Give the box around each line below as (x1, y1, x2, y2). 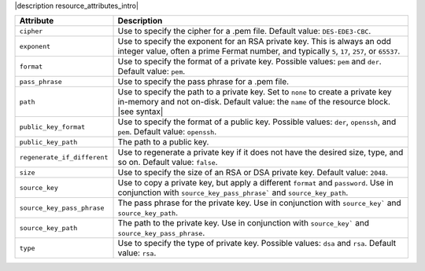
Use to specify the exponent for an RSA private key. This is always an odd (117, 36, 391, 47)
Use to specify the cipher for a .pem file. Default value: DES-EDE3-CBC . (117, 26, 371, 37)
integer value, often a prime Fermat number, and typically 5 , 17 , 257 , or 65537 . (117, 46, 401, 57)
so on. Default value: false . (117, 157, 218, 168)
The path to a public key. (117, 137, 209, 148)
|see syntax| (117, 106, 164, 117)
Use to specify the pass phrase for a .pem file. (117, 76, 290, 87)
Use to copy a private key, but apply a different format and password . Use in (117, 178, 394, 189)
